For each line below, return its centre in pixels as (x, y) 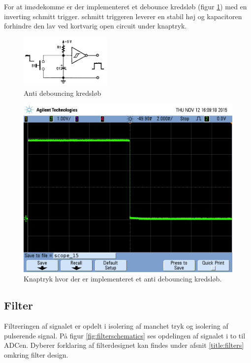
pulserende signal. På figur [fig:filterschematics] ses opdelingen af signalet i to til (125, 335)
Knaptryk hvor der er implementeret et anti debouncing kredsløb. (123, 279)
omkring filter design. (36, 354)
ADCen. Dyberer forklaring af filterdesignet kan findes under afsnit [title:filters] (124, 345)
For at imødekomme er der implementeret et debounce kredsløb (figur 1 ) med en (125, 6)
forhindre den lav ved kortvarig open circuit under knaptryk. (95, 26)
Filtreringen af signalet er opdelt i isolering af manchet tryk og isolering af (116, 326)
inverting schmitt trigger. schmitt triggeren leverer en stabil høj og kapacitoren (123, 16)
